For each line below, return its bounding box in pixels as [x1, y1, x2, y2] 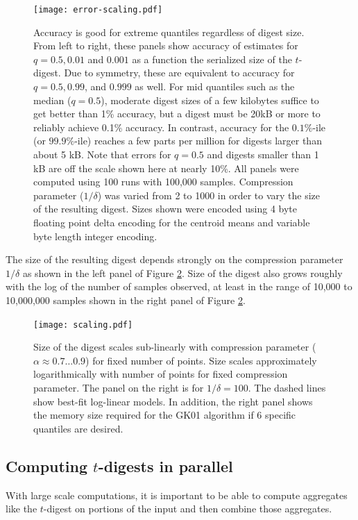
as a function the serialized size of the [132, 51, 292, 66]
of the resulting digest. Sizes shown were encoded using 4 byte [33, 201, 297, 216]
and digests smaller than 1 [207, 147, 319, 161]
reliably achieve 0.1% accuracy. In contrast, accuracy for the [33, 119, 289, 134]
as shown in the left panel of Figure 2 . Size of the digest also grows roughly [22, 265, 343, 280]
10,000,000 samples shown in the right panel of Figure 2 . [6, 292, 246, 307]
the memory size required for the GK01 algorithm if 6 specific [33, 408, 296, 422]
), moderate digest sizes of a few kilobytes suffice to [101, 92, 319, 107]
